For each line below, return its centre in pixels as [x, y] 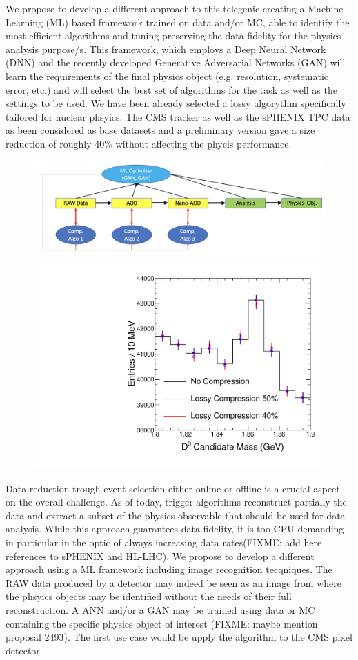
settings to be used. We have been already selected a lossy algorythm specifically [176, 103]
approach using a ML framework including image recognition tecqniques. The [169, 569]
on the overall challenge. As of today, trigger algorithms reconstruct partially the [176, 502]
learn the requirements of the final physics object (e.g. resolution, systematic [167, 76]
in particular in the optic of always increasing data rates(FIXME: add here [164, 542]
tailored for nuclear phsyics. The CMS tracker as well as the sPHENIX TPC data [178, 116]
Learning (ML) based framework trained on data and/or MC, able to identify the [178, 22]
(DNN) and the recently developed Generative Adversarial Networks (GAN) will [176, 62]
